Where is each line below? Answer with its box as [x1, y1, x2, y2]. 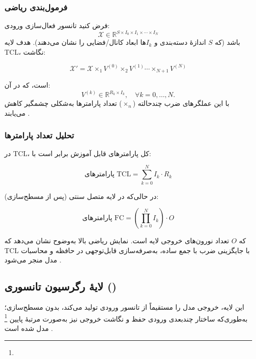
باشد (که [215, 37, 240, 47]
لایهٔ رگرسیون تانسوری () [4, 279, 117, 294]
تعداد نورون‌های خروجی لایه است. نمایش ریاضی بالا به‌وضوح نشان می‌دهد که [4, 235, 229, 246]
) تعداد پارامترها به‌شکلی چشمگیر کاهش [4, 98, 122, 108]
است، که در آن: [4, 80, 51, 90]
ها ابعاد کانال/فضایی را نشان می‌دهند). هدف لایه [4, 37, 146, 47]
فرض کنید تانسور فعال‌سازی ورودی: [4, 20, 110, 31]
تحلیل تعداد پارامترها [4, 129, 74, 141]
